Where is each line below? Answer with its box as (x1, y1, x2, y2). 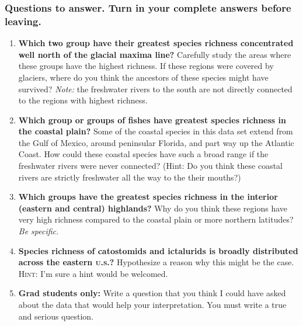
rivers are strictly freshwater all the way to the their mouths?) (18, 171, 241, 183)
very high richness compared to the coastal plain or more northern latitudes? (18, 213, 294, 226)
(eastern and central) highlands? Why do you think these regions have (18, 202, 288, 214)
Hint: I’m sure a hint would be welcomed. (18, 267, 168, 279)
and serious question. (18, 310, 94, 322)
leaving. (5, 13, 41, 28)
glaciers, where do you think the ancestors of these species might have (18, 71, 269, 83)
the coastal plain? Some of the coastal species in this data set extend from (18, 125, 293, 137)
